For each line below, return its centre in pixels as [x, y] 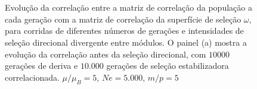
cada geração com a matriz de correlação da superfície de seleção [123, 19]
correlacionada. [32, 77]
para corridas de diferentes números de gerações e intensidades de [124, 31]
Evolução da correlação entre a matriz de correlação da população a [128, 7]
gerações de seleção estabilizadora [168, 66]
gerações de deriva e [41, 66]
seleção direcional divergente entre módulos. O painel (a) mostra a [126, 42]
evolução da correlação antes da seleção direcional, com [106, 54]
